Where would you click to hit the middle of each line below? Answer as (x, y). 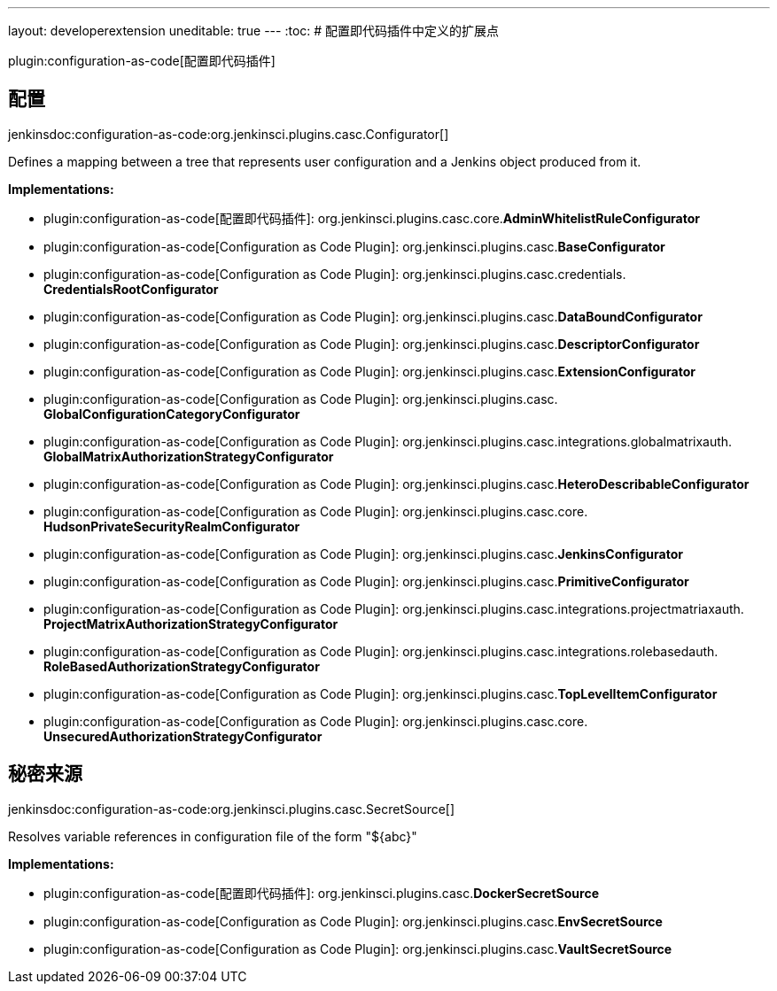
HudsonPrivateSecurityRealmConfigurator (172, 526)
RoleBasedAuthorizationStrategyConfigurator (182, 666)
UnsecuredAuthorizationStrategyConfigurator (183, 736)
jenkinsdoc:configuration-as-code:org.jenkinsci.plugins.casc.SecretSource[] (232, 809)
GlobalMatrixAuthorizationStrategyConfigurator (189, 456)
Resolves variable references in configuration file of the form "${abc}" (213, 836)
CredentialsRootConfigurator (131, 289)
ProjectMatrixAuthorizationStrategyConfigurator (191, 623)
